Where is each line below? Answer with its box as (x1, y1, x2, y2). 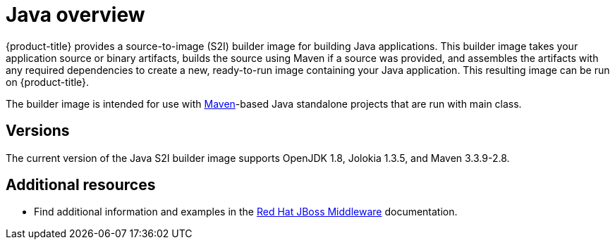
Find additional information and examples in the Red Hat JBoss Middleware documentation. (34, 206, 458, 218)
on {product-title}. (6, 75, 90, 88)
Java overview (6, 3, 145, 27)
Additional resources (6, 176, 156, 194)
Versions (6, 122, 70, 140)
